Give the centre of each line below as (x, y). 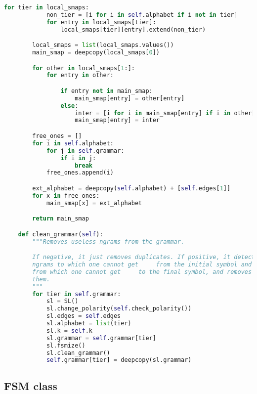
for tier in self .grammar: (77, 294)
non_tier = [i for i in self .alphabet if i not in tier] (142, 15)
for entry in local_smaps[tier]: (101, 22)
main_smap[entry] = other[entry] (130, 98)
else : (69, 106)
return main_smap (61, 219)
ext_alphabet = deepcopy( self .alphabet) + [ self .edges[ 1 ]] (131, 188)
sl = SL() (62, 301)
